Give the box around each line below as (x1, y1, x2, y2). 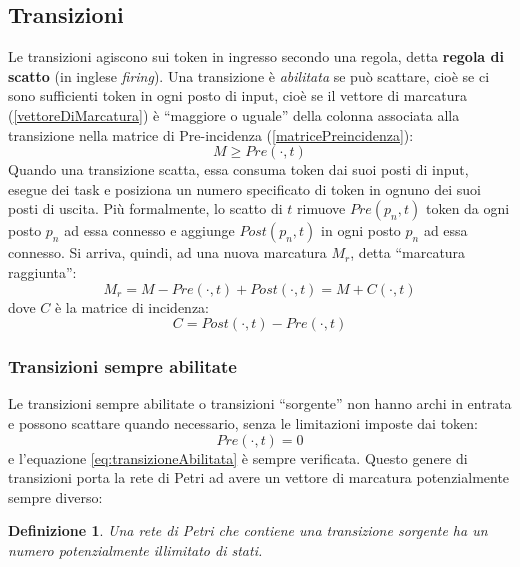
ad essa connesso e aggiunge (64, 220, 235, 241)
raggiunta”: (8, 261, 77, 282)
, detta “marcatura (350, 242, 466, 263)
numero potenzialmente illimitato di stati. (8, 539, 263, 560)
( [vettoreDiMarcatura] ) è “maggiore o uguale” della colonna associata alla (8, 104, 460, 125)
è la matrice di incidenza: (54, 296, 209, 317)
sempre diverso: (8, 486, 103, 507)
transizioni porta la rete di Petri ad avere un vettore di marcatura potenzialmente (8, 467, 510, 488)
